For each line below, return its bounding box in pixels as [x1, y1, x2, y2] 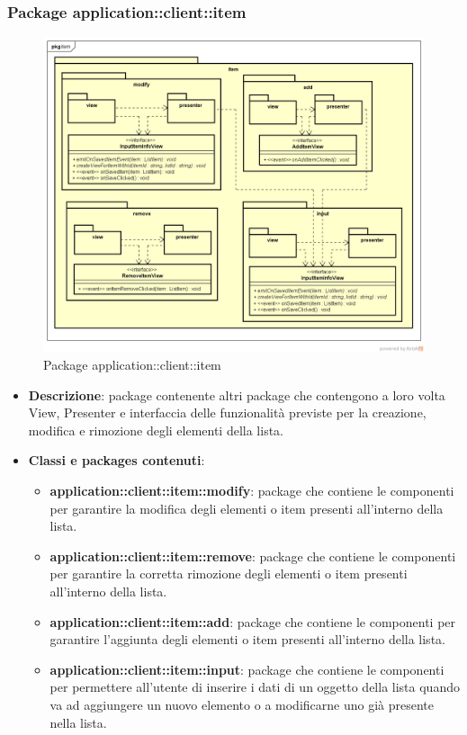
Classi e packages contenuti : [28, 451, 205, 470]
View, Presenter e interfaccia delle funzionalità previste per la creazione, [28, 403, 427, 422]
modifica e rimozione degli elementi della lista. [28, 420, 284, 439]
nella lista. [49, 713, 107, 731]
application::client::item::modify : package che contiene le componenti [49, 481, 454, 500]
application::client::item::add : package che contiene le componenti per [49, 612, 456, 631]
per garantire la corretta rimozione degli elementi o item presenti [49, 564, 408, 583]
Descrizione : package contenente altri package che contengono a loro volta [28, 385, 445, 404]
